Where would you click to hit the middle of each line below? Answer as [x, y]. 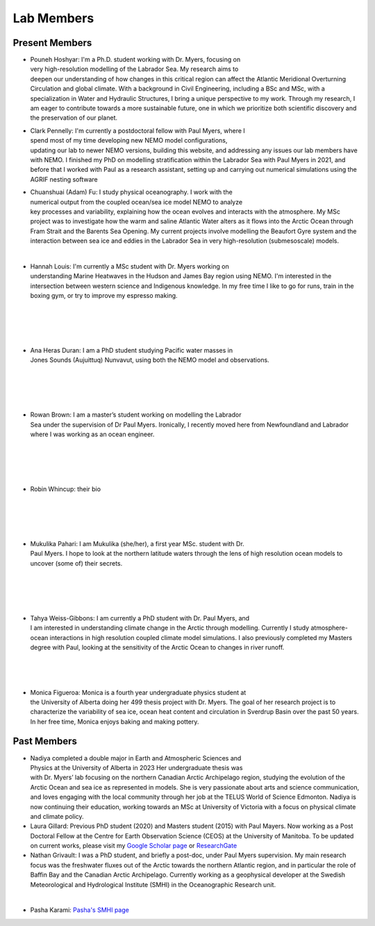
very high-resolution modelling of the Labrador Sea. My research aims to [134, 69]
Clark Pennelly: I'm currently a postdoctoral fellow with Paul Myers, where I [138, 130]
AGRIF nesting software [64, 179]
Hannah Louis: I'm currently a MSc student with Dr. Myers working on [130, 266]
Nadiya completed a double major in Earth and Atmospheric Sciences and [136, 758]
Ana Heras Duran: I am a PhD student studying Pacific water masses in [131, 350]
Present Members [52, 43]
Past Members [45, 741]
